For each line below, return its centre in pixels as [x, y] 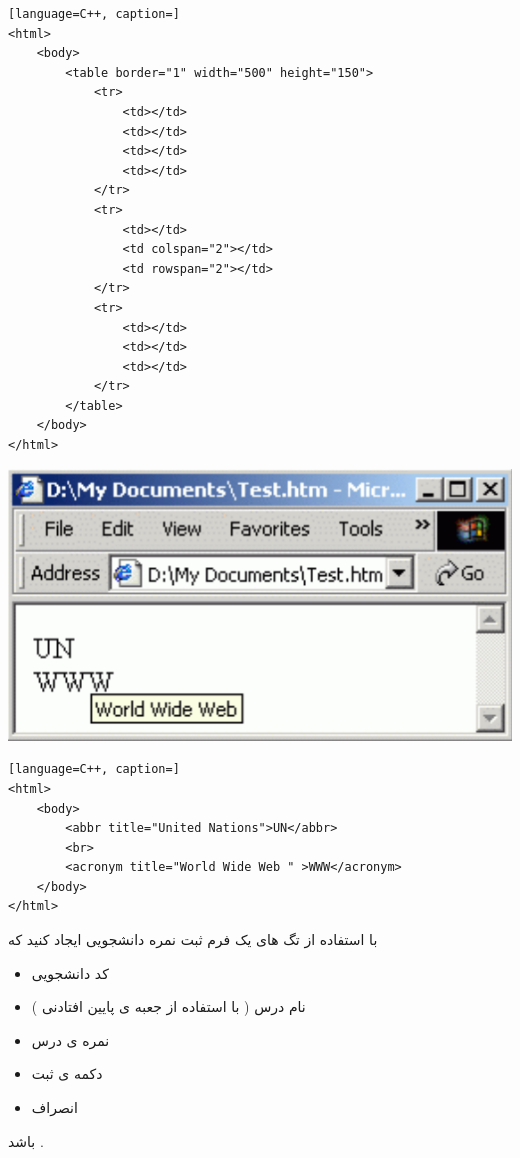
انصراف [54, 1107]
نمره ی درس [70, 1039]
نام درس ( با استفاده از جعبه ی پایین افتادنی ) [168, 1006]
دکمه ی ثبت [67, 1073]
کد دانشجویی [70, 972]
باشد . [26, 1140]
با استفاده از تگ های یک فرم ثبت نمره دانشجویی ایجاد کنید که [193, 939]
